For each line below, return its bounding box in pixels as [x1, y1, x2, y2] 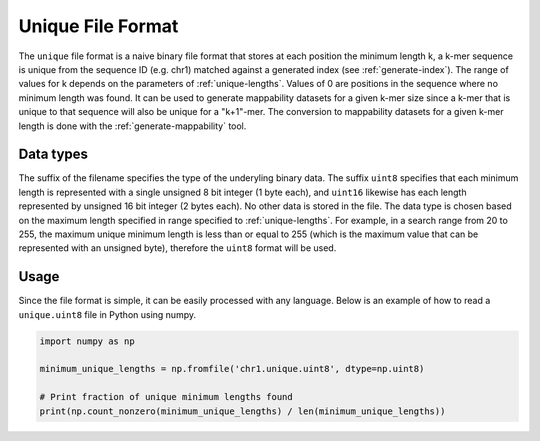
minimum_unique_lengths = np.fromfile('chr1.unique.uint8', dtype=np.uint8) [39, 363, 425, 375]
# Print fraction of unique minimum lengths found [39, 391, 294, 403]
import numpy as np [39, 335, 135, 347]
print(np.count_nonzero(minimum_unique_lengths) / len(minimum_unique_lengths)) [39, 405, 446, 417]
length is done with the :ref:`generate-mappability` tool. [18, 120, 247, 132]
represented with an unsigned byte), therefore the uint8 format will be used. [18, 242, 337, 254]
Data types [18, 146, 89, 163]
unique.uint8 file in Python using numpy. [18, 308, 197, 320]
